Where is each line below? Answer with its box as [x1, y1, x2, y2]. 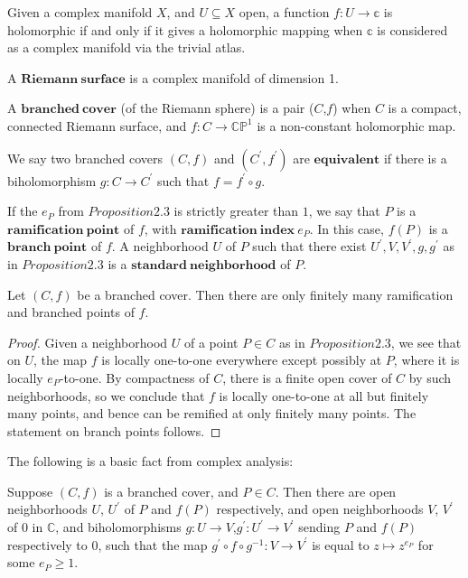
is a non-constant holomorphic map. [257, 116, 456, 135]
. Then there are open [275, 481, 397, 500]
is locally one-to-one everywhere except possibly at [101, 350, 382, 369]
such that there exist [252, 237, 367, 256]
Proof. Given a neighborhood [7, 332, 168, 351]
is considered [377, 20, 448, 39]
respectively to [7, 535, 88, 554]
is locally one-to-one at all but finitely [219, 386, 429, 405]
